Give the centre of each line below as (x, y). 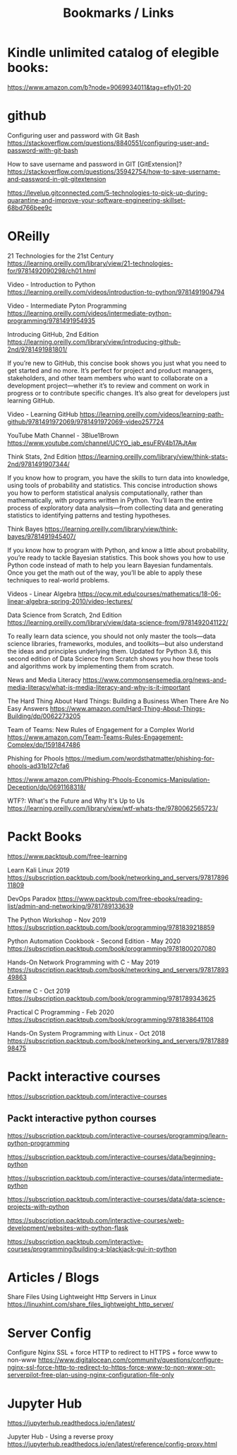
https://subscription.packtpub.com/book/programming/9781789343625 (112, 998)
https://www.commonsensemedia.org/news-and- (155, 680)
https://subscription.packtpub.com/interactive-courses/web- (96, 1220)
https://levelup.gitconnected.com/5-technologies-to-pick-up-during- (108, 193)
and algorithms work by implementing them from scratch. (91, 666)
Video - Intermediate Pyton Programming (67, 306)
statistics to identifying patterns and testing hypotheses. (89, 515)
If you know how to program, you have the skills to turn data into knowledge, (119, 477)
